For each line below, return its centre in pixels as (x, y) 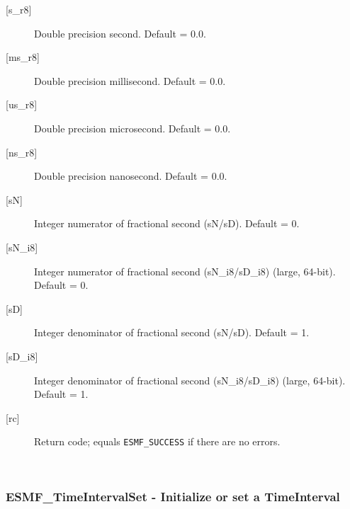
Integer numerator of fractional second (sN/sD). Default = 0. (167, 223)
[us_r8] (22, 104)
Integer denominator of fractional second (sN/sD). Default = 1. (172, 332)
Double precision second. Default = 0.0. (120, 33)
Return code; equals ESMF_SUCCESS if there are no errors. (157, 441)
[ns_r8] (22, 152)
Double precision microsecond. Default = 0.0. (132, 128)
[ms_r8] (23, 57)
